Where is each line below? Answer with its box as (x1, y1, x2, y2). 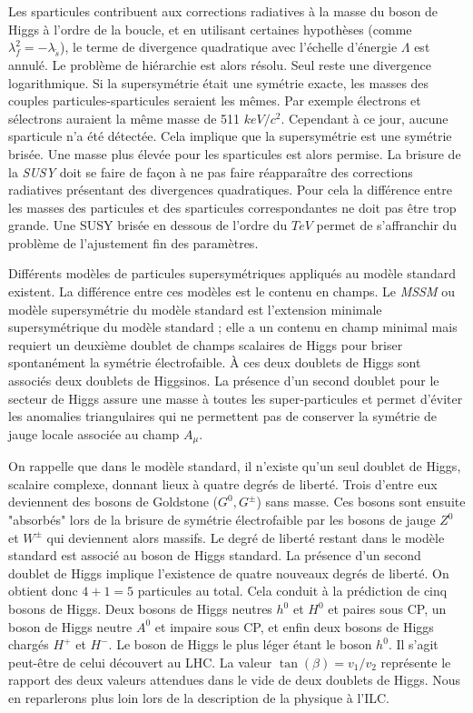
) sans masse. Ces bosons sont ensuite (256, 492, 466, 511)
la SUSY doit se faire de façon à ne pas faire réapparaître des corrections (8, 162, 413, 181)
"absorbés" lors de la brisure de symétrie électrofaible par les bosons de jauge (8, 510, 436, 529)
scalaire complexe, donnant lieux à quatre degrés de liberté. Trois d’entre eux (8, 474, 438, 493)
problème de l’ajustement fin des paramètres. (8, 233, 259, 252)
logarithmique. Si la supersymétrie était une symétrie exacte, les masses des (8, 73, 429, 92)
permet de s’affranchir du (316, 216, 458, 235)
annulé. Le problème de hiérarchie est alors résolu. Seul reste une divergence (8, 55, 431, 74)
